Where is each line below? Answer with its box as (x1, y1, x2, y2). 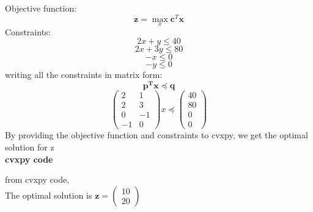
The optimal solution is (5, 188, 92, 201)
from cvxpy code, (5, 173, 70, 186)
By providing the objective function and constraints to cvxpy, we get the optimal (5, 129, 308, 141)
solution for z (5, 140, 54, 153)
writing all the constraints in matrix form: (5, 68, 163, 81)
